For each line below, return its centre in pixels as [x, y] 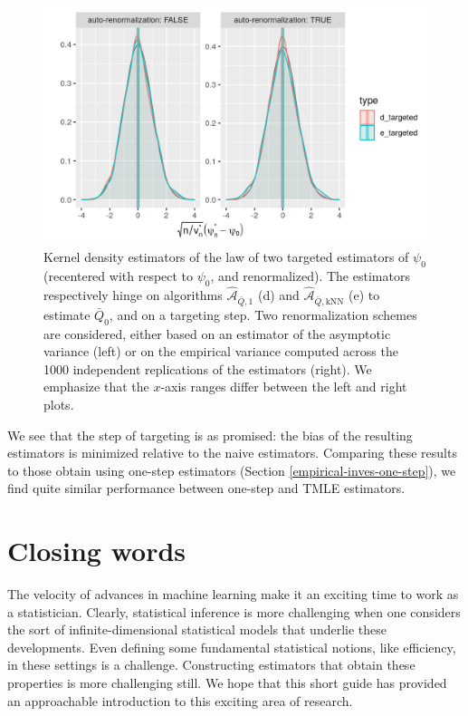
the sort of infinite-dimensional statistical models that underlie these [197, 629]
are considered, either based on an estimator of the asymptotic [217, 333]
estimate [67, 314]
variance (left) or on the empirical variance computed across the [221, 351]
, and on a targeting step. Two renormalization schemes [263, 314]
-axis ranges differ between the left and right [284, 387]
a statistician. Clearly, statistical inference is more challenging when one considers [234, 611]
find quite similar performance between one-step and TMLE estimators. [206, 488]
